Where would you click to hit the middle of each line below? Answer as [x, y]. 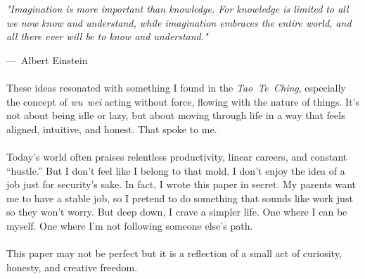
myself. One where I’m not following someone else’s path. [130, 225]
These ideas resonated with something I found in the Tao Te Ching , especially [176, 87]
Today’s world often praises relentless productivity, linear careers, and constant [177, 156]
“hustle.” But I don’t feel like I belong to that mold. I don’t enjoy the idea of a [176, 170]
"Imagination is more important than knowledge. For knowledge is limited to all [178, 8]
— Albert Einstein [47, 60]
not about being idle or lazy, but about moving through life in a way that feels [176, 115]
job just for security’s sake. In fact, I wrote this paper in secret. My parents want [181, 184]
